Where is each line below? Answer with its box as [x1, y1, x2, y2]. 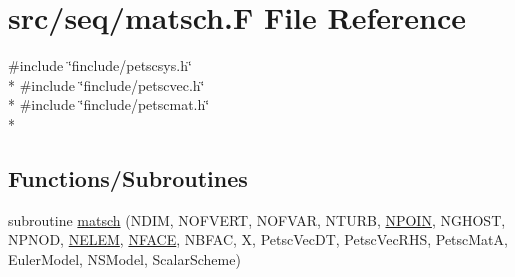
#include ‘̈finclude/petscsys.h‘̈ [8, 55, 192, 76]
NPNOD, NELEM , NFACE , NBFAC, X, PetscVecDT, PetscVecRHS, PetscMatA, [8, 229, 508, 250]
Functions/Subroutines [8, 162, 248, 193]
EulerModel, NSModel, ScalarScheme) [8, 248, 241, 269]
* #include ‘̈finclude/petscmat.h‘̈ [8, 94, 210, 115]
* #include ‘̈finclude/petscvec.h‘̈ [8, 74, 205, 95]
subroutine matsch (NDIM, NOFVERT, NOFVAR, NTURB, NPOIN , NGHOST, [8, 209, 506, 230]
